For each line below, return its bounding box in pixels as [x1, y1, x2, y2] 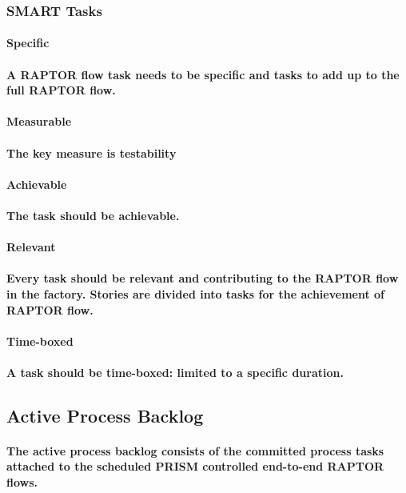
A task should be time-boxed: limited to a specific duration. [6, 363, 344, 380]
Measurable [6, 113, 72, 130]
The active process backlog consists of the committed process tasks [6, 442, 384, 459]
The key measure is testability [6, 144, 177, 161]
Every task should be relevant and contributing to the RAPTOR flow [6, 270, 399, 287]
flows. [6, 474, 38, 491]
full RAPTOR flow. [6, 82, 116, 98]
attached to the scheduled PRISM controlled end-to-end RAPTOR [6, 458, 384, 475]
